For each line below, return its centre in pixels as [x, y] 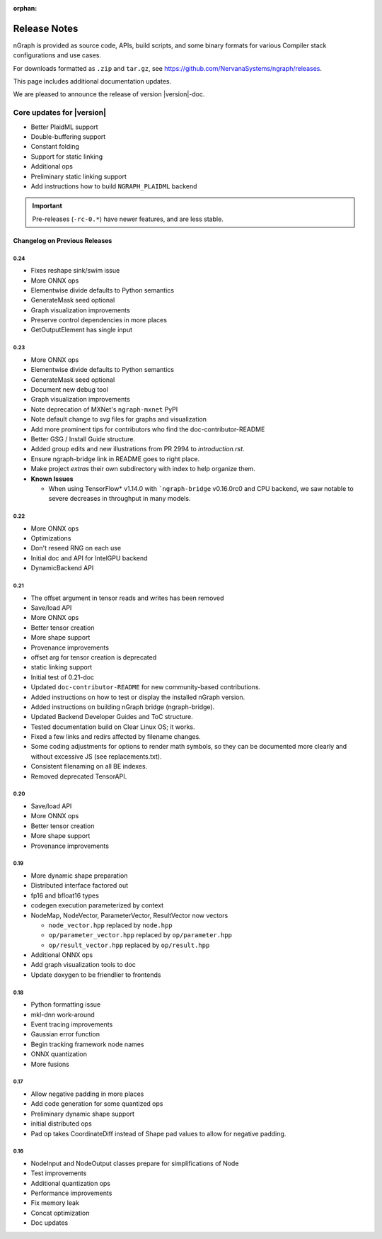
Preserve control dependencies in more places [99, 320]
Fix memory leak [55, 1203]
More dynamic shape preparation [79, 876]
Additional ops [52, 166]
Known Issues [52, 479]
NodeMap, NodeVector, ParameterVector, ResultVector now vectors [129, 915]
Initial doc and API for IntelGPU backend [89, 558]
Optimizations [51, 538]
